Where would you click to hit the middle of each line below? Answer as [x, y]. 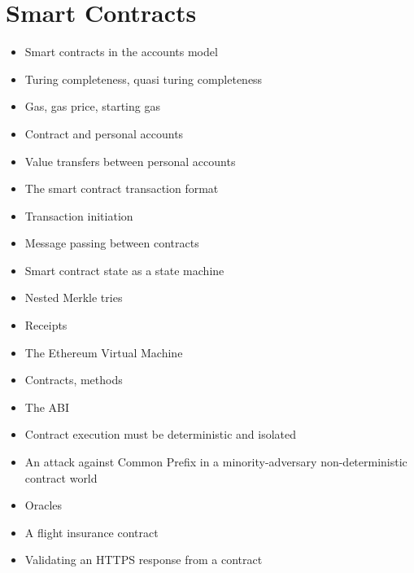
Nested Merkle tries [74, 297]
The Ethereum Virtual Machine [104, 352]
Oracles [44, 505]
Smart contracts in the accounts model [121, 52]
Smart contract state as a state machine [124, 270]
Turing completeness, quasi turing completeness [144, 79]
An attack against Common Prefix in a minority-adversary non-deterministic [216, 462]
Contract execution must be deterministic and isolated [160, 434]
